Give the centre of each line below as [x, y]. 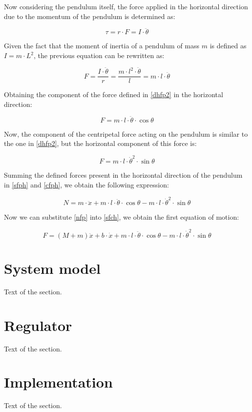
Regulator [38, 325]
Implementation [58, 382]
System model [52, 268]
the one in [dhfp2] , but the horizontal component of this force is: [100, 143]
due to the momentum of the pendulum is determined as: [90, 16]
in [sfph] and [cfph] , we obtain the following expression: [86, 185]
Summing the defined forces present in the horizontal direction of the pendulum [123, 175]
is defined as [228, 46]
